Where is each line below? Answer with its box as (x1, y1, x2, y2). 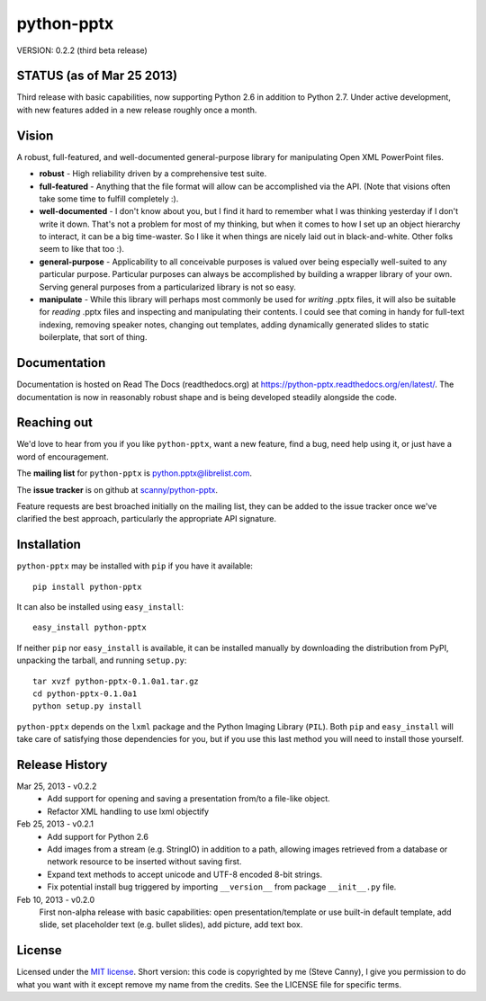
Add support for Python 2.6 (47, 831, 148, 842)
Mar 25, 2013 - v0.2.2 (16, 781, 97, 791)
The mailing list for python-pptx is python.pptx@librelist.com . (16, 468, 252, 478)
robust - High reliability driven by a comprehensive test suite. (39, 168, 267, 179)
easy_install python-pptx (32, 622, 148, 633)
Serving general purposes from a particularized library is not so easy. (39, 282, 296, 292)
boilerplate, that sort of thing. (39, 332, 148, 343)
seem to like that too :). (39, 244, 125, 255)
